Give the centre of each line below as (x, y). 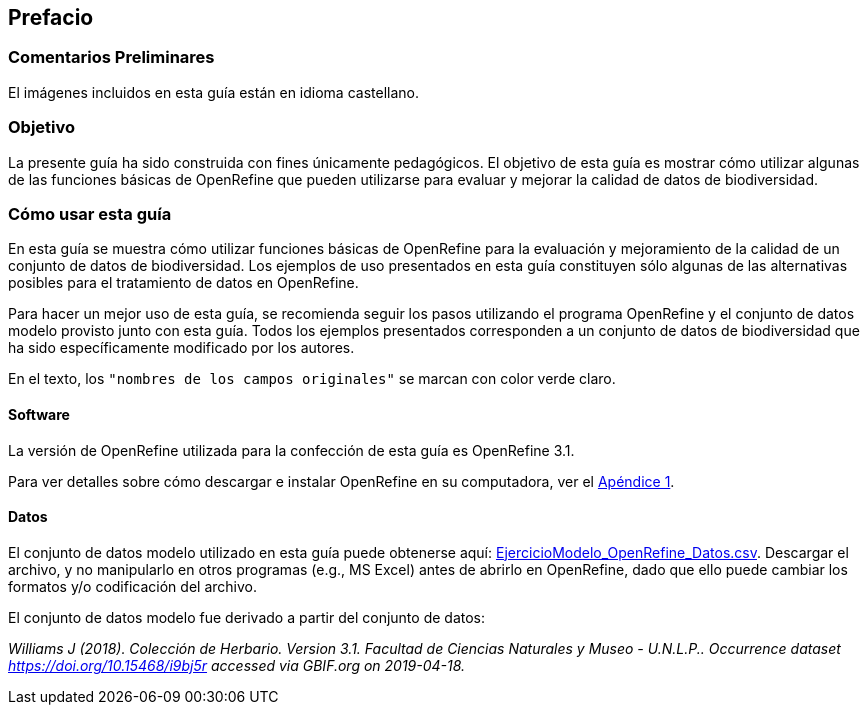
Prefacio (51, 17)
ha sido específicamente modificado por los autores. (181, 348)
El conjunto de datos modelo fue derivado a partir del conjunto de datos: (247, 617)
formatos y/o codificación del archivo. (132, 586)
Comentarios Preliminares (111, 57)
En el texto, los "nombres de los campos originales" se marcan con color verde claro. (312, 379)
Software (39, 414)
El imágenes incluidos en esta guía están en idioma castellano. (213, 92)
